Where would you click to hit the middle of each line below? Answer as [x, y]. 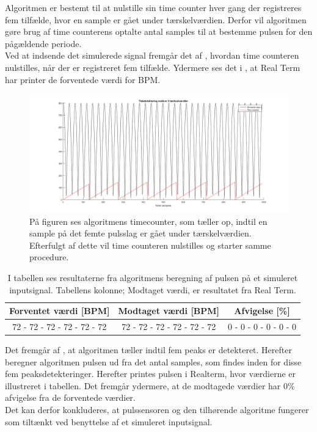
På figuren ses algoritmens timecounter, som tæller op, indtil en [148, 221]
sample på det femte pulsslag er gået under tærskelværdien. [140, 233]
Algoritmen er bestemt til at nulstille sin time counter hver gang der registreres [153, 7]
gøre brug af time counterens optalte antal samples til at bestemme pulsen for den [159, 31]
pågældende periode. [43, 43]
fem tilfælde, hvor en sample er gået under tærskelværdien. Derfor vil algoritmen [156, 19]
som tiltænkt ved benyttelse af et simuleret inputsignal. [109, 421]
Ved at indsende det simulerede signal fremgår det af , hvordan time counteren [152, 55]
